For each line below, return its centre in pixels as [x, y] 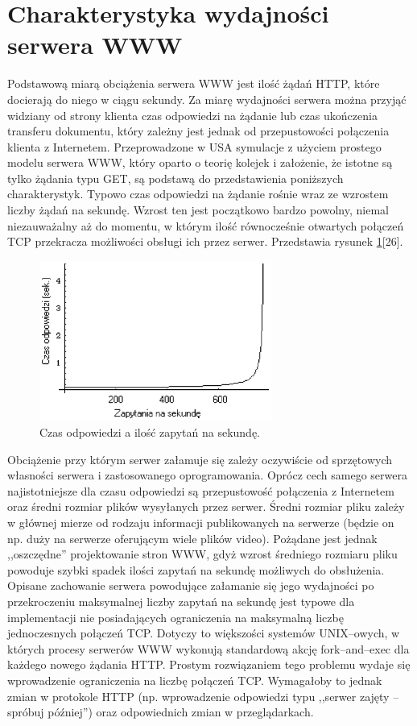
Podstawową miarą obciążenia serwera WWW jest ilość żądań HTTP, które [194, 83]
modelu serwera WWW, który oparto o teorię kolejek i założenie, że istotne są [200, 162]
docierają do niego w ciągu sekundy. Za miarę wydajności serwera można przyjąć [207, 99]
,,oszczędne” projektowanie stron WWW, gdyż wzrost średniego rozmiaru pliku [202, 554]
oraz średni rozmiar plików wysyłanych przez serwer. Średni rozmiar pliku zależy [206, 506]
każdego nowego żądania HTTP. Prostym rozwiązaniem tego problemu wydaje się [209, 664]
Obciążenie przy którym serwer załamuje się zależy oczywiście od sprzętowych [200, 459]
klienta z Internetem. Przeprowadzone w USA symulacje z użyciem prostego [194, 146]
